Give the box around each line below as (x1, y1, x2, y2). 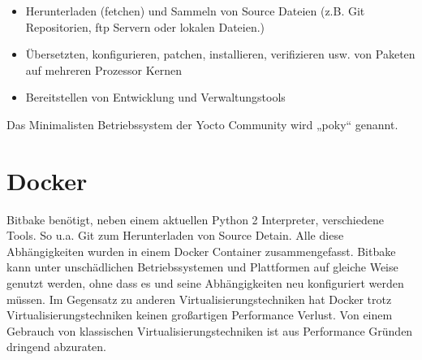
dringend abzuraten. (6, 338, 107, 355)
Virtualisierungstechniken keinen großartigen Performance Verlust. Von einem (6, 306, 393, 323)
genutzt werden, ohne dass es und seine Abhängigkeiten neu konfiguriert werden (6, 275, 404, 292)
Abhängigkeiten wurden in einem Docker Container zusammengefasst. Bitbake (6, 242, 396, 259)
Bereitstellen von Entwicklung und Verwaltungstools (25, 89, 286, 106)
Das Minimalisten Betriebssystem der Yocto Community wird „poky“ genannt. (6, 115, 398, 132)
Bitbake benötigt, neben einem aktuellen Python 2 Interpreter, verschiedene (6, 210, 384, 228)
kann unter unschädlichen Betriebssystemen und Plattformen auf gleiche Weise (6, 258, 398, 275)
